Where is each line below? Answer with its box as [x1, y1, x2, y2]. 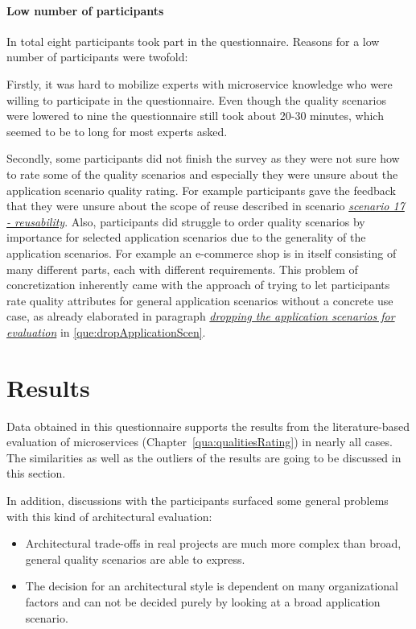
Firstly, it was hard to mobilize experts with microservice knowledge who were [6, 75, 393, 92]
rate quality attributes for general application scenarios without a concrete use [6, 292, 393, 308]
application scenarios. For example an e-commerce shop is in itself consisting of [6, 244, 397, 261]
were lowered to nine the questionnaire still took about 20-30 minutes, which [6, 107, 384, 124]
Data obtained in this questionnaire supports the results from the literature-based [6, 417, 410, 434]
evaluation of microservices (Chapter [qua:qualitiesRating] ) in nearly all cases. [6, 433, 393, 450]
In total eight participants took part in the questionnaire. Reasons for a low [6, 32, 380, 49]
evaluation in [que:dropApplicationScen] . [6, 323, 206, 340]
